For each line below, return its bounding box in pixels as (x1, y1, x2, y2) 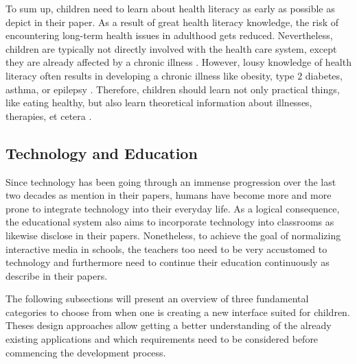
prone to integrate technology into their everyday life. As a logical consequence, (5, 201, 340, 215)
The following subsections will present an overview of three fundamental (5, 291, 309, 306)
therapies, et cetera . (5, 108, 92, 123)
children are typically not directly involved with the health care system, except (5, 41, 337, 56)
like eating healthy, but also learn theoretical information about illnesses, (5, 95, 312, 110)
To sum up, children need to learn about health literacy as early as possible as (5, 1, 335, 15)
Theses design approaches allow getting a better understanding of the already (5, 318, 332, 332)
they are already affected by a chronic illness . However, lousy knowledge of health (5, 55, 352, 69)
